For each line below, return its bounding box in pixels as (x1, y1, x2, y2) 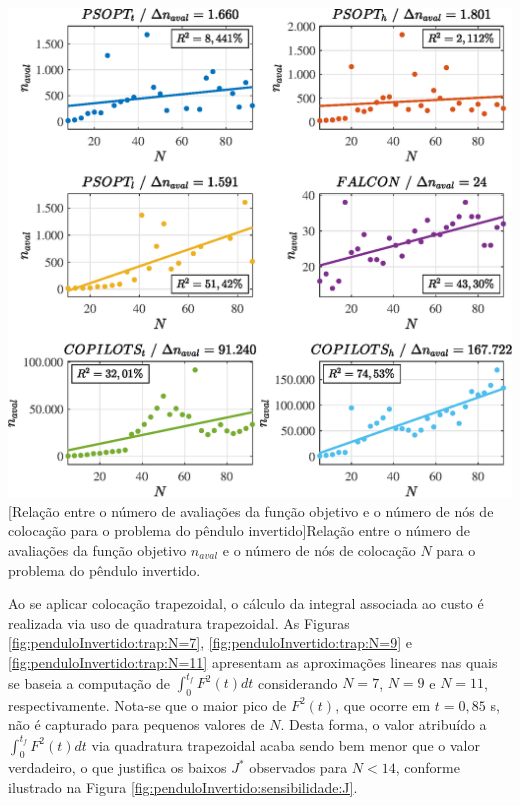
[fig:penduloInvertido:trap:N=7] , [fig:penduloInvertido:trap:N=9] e (8, 632, 412, 653)
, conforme (395, 757, 460, 778)
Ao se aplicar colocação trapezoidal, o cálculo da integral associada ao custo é (8, 593, 484, 614)
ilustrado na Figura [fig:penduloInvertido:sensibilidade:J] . (8, 776, 358, 797)
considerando (258, 672, 338, 693)
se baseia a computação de (8, 672, 170, 693)
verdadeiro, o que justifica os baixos (8, 757, 227, 778)
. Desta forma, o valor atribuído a (280, 714, 487, 735)
